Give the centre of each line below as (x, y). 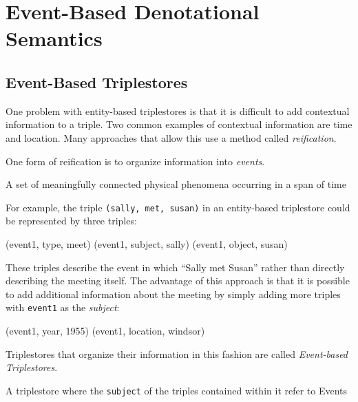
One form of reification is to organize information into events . (135, 161)
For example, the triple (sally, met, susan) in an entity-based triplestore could (178, 207)
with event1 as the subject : (63, 307)
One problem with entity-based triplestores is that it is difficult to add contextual (178, 110)
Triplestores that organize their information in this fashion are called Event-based (177, 353)
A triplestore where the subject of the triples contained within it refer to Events (177, 390)
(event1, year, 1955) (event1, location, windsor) (105, 331)
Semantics (54, 38)
